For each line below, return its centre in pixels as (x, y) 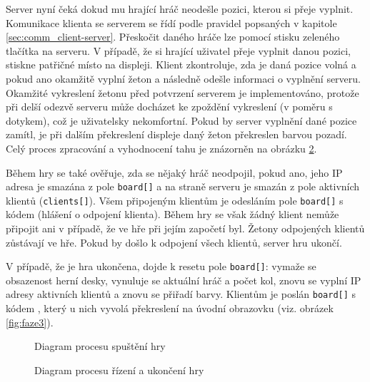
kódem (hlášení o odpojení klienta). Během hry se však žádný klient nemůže (172, 214)
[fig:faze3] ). (30, 322)
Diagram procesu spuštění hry (100, 346)
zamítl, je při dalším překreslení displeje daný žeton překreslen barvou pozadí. (176, 134)
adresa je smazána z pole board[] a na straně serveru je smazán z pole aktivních (183, 186)
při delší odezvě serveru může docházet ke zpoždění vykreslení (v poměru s (169, 107)
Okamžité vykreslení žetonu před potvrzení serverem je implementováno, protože (182, 92)
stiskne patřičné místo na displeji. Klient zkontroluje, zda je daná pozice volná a (181, 64)
